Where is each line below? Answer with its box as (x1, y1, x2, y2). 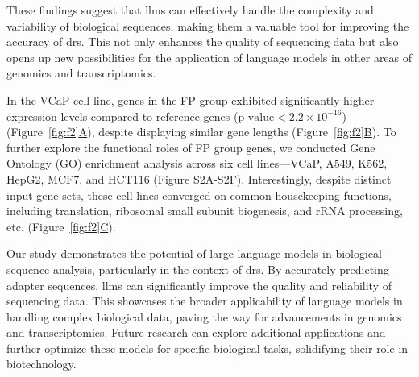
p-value (238, 111, 275, 123)
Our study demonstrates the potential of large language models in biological (6, 245, 382, 262)
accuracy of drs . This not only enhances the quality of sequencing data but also (6, 33, 399, 50)
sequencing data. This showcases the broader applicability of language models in (6, 292, 403, 309)
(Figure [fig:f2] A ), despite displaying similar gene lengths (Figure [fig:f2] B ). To (6, 123, 396, 140)
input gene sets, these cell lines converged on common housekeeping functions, (6, 186, 392, 203)
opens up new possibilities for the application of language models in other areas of (6, 48, 413, 65)
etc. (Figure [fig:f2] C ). (6, 217, 116, 234)
